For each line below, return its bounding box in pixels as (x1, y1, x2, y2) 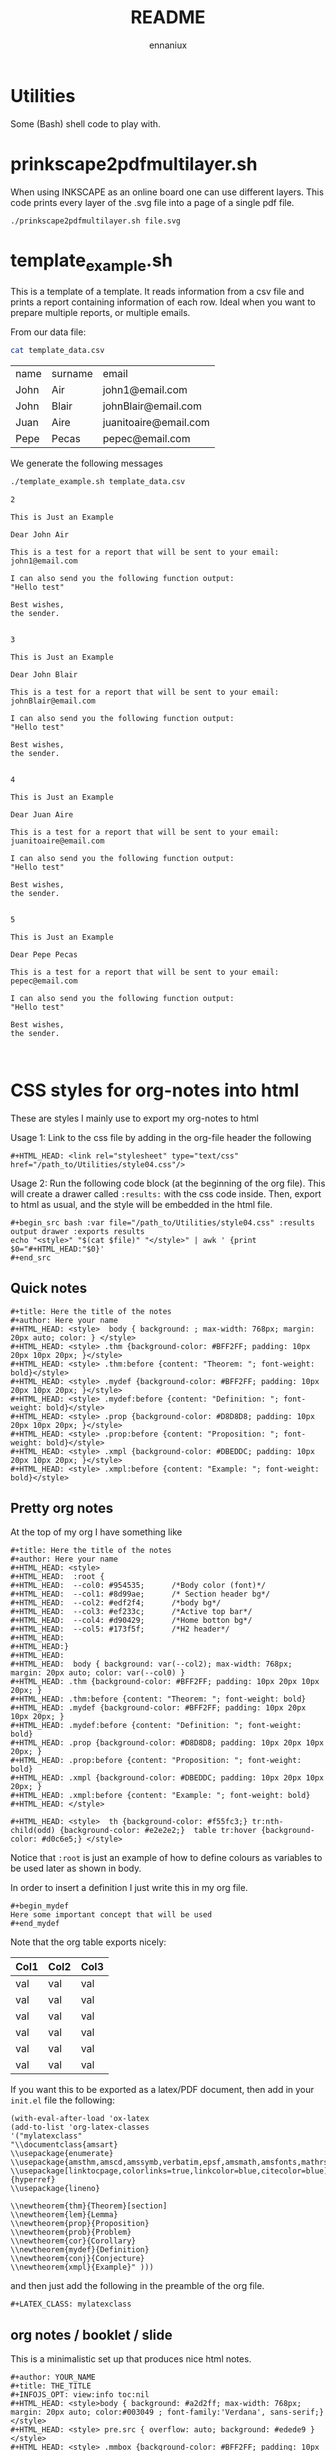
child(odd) (10, 1826, 56, 1836)
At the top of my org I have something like (10, 1526, 183, 1538)
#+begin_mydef (10, 1901, 70, 1911)
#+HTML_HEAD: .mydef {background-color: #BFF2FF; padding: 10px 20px (10, 1703, 307, 1713)
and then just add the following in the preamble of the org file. (10, 2280, 265, 2292)
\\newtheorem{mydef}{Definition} (10, 2245, 150, 2255)
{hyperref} (10, 2175, 56, 2185)
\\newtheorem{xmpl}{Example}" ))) (10, 2262, 155, 2273)
